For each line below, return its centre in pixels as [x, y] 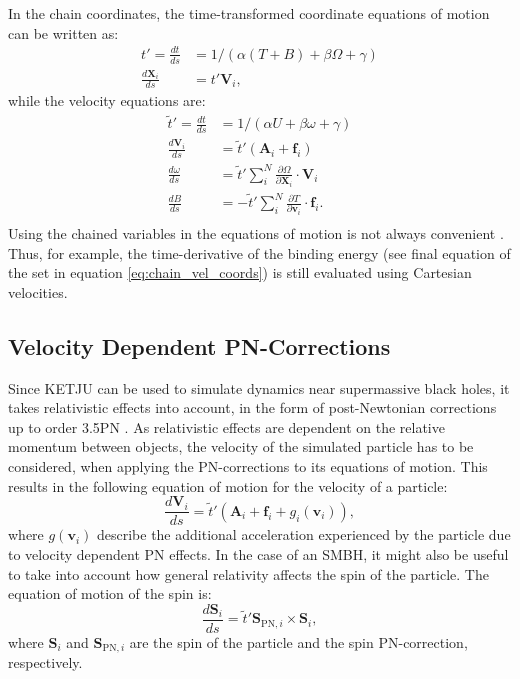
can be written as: [63, 32]
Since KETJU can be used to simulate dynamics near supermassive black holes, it [259, 387]
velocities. [38, 291]
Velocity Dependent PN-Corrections [199, 345]
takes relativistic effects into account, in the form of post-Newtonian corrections [252, 407]
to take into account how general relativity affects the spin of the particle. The [248, 573]
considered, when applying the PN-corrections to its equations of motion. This [248, 466]
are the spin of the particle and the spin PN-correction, [298, 641]
